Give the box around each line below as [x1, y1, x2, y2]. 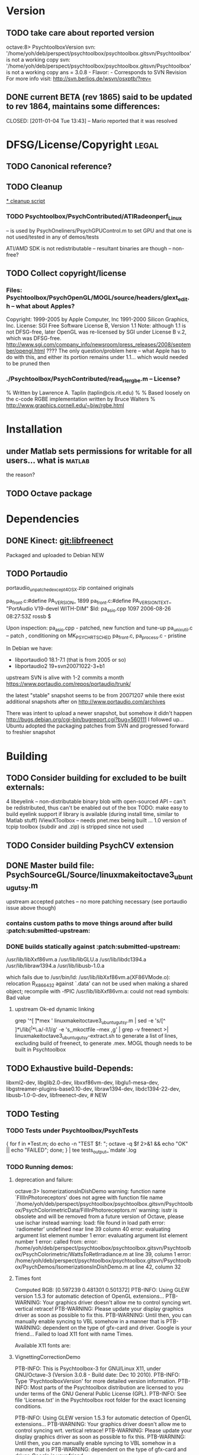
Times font [14, 1275, 41, 1282]
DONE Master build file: [6, 860, 95, 871]
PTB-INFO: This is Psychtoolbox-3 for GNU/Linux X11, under [14, 1365, 161, 1372]
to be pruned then [6, 360, 50, 367]
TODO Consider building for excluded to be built [6, 773, 187, 783]
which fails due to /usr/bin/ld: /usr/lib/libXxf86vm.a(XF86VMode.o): [6, 974, 171, 981]
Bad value [6, 994, 31, 1001]
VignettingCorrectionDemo [14, 1353, 81, 1360]
